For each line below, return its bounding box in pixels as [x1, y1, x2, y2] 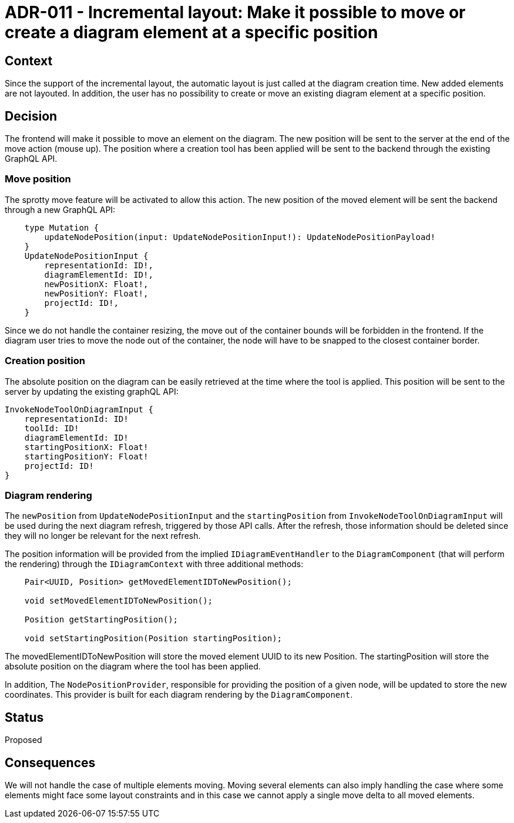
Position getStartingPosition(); [24, 615, 179, 625]
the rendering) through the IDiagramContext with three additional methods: [5, 559, 304, 569]
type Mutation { [24, 222, 99, 232]
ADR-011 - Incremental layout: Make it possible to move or [5, 2, 466, 22]
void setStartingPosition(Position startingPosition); [24, 634, 283, 644]
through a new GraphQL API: [5, 204, 116, 215]
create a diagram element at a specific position [5, 22, 378, 42]
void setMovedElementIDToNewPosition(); [24, 596, 213, 606]
